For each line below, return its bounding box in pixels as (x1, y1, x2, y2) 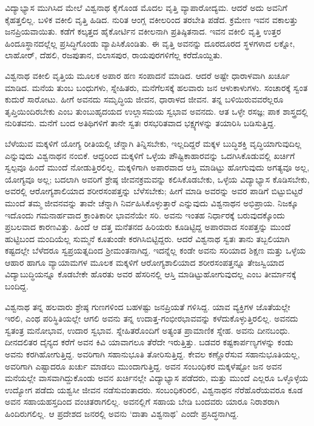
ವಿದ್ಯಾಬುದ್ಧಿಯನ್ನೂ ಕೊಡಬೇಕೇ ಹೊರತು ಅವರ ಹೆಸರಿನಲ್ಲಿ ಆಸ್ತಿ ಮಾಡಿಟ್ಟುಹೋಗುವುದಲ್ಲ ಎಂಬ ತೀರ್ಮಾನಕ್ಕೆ (5, 268, 296, 280)
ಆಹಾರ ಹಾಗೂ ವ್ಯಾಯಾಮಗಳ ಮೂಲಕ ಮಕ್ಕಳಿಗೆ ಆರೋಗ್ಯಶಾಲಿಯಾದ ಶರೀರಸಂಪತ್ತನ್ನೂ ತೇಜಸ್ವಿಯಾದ (5, 255, 284, 268)
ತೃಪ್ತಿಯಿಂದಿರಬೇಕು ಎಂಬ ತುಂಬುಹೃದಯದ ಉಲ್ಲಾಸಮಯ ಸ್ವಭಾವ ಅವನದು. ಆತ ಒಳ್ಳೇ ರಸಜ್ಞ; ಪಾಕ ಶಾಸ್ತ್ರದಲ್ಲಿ (5, 104, 308, 117)
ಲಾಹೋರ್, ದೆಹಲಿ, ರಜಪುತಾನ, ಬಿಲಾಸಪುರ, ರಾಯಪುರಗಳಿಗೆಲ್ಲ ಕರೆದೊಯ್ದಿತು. (5, 49, 222, 61)
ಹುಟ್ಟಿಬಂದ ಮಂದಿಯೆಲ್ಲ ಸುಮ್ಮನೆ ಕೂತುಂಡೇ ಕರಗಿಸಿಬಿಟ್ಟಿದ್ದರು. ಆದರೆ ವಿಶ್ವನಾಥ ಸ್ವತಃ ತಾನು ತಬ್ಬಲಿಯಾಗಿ (5, 232, 290, 245)
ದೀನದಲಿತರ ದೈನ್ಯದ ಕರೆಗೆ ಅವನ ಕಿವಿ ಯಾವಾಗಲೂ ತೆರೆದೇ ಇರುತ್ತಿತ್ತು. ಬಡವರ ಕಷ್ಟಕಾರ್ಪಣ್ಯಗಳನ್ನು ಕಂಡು (5, 336, 293, 348)
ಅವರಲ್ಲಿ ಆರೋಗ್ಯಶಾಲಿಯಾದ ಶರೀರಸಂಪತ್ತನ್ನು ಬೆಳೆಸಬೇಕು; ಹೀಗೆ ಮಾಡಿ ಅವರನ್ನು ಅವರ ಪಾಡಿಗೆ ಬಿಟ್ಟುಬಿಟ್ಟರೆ (5, 184, 303, 197)
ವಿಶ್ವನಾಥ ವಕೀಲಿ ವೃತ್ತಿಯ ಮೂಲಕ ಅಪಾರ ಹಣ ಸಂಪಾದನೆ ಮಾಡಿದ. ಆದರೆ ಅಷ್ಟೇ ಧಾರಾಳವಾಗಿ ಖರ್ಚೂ (5, 69, 290, 81)
